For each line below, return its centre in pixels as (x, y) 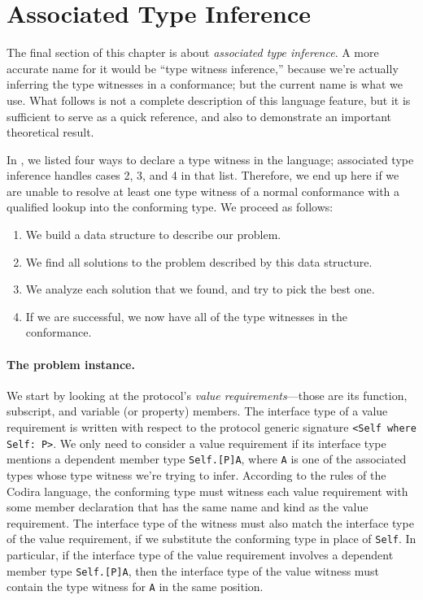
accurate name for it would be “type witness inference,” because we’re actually (203, 68)
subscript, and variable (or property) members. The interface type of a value (197, 411)
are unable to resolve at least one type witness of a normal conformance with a (203, 191)
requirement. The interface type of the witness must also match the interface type (210, 522)
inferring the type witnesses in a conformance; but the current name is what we (205, 84)
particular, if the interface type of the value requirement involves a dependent (200, 555)
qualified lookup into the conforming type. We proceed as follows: (170, 207)
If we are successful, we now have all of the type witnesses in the (186, 316)
